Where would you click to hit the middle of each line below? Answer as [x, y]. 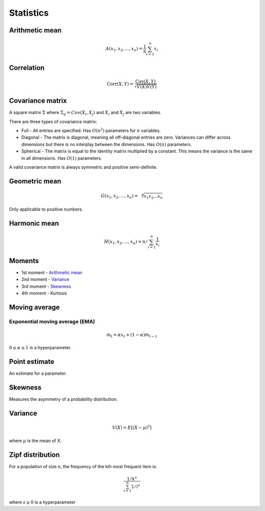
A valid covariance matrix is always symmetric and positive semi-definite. [83, 167]
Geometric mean [35, 181]
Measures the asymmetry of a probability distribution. [63, 399]
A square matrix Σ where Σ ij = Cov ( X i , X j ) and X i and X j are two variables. [85, 113]
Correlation [27, 68]
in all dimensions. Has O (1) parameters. [62, 158]
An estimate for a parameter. [38, 373]
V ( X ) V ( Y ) [147, 87]
